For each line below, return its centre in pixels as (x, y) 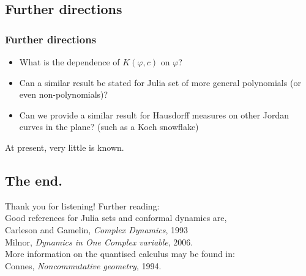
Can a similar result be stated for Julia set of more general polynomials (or (160, 82)
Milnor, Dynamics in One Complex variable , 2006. (99, 241)
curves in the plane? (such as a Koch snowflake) (109, 127)
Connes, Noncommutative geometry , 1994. (83, 265)
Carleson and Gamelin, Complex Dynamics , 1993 (97, 229)
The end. (34, 180)
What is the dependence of (69, 62)
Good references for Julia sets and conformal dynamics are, (116, 218)
